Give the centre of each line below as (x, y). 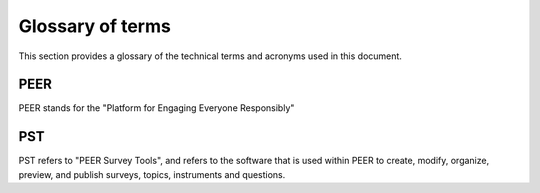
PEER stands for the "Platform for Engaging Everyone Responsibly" (156, 108)
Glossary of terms (95, 26)
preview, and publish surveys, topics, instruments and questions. (152, 174)
